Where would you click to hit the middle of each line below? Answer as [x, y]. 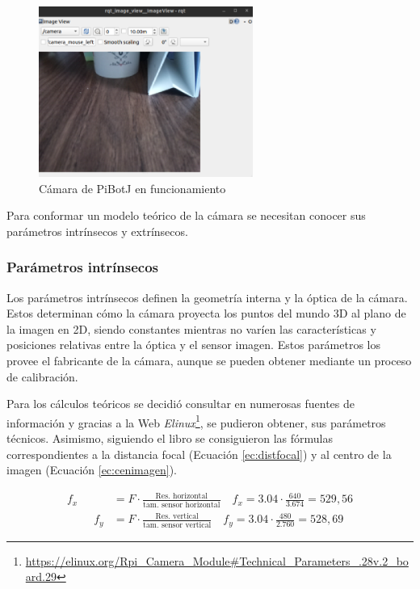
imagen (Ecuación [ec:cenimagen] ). [92, 470]
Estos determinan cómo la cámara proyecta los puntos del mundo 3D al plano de [206, 313]
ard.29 [41, 576]
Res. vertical [177, 516]
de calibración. [42, 376]
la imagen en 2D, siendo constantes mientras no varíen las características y [191, 328]
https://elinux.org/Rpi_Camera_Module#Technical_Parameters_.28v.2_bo [217, 560]
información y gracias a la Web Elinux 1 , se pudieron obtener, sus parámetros [196, 421]
